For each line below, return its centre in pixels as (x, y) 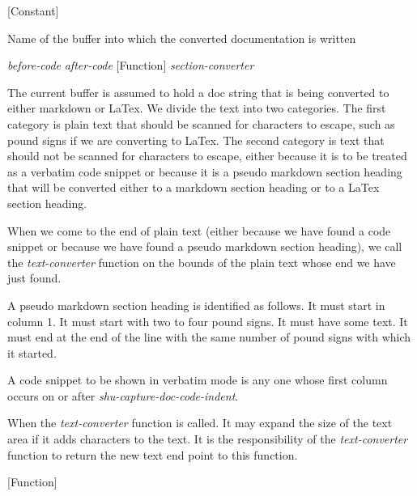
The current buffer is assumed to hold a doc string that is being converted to (198, 92)
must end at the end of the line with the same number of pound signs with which (209, 337)
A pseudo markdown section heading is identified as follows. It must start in (196, 305)
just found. (34, 278)
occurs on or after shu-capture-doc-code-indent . (123, 395)
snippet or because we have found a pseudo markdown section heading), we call (205, 246)
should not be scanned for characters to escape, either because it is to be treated (207, 156)
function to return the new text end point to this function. (153, 454)
